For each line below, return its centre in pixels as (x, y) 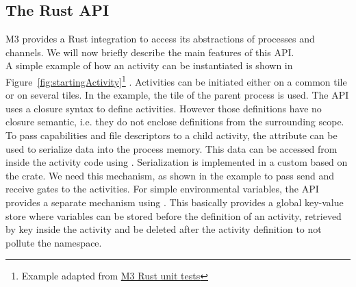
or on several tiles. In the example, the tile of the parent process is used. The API (177, 95)
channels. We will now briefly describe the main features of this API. (150, 52)
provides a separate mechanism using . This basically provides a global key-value (175, 202)
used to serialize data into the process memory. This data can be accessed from (171, 148)
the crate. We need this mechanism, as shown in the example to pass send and (170, 175)
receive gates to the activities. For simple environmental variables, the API (162, 189)
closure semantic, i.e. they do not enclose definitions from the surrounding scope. (175, 122)
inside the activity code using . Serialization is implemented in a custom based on (177, 162)
